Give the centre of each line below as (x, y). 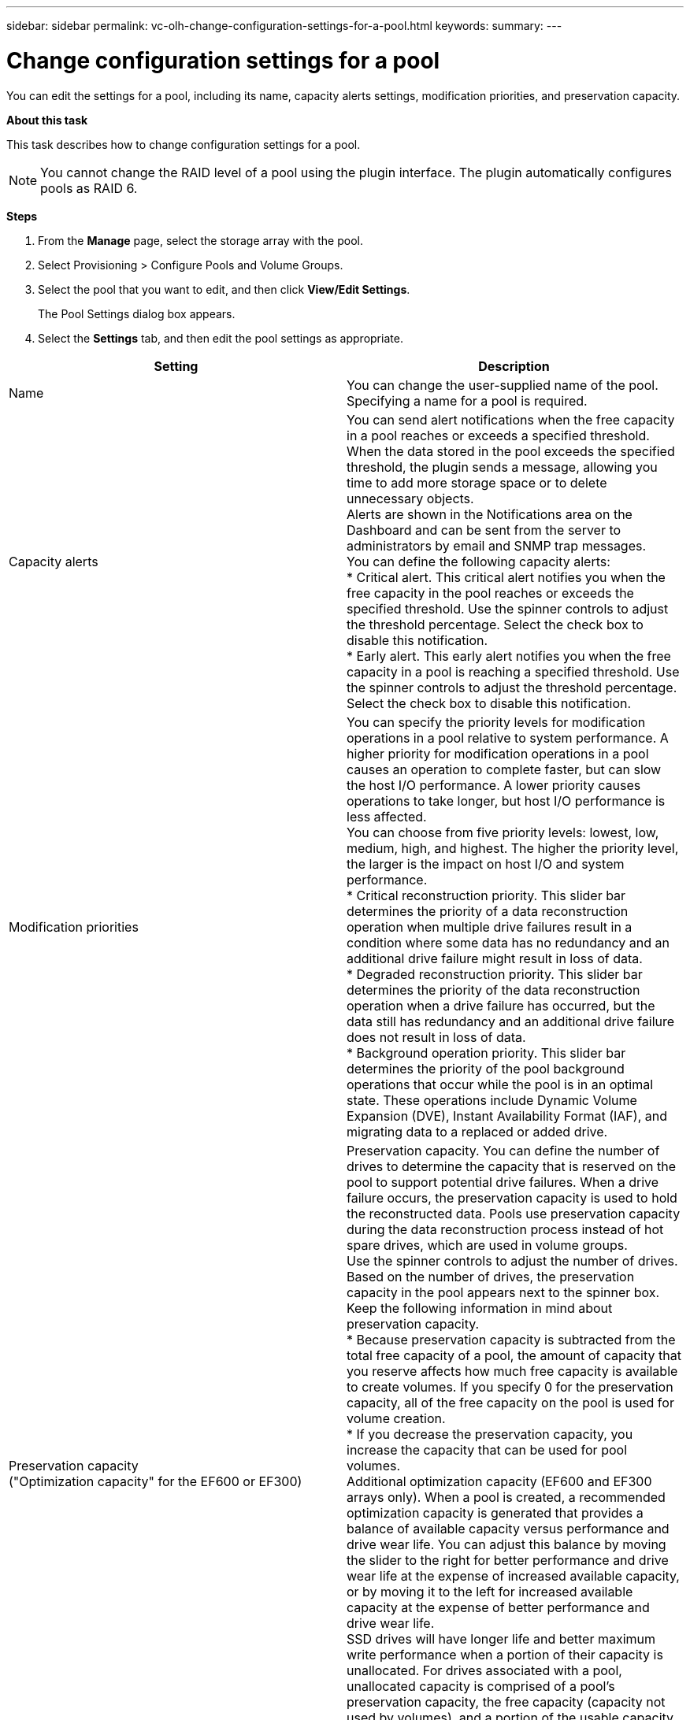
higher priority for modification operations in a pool (498, 753)
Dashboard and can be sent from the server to (484, 530)
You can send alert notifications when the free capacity (511, 419)
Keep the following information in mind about (480, 1308)
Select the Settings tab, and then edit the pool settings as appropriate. (221, 338)
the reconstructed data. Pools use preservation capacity (514, 1213)
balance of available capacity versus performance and (508, 1528)
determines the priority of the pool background (486, 1068)
